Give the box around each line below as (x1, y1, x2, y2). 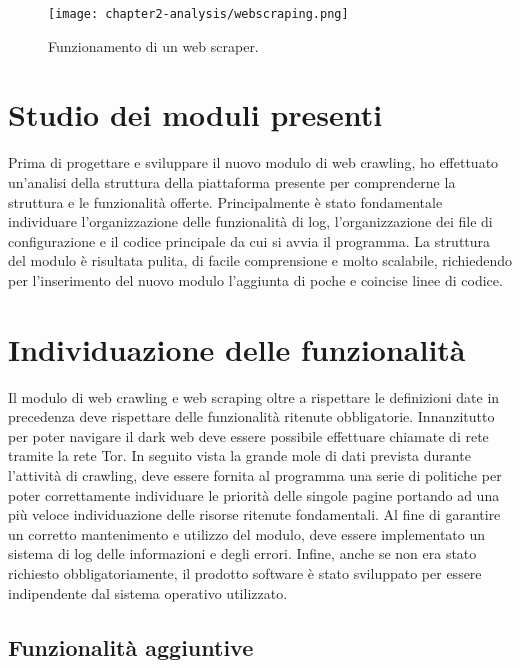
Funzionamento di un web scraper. (48, 35, 259, 56)
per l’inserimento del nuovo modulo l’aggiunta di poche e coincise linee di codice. (8, 269, 503, 290)
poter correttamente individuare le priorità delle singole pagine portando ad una (8, 484, 500, 505)
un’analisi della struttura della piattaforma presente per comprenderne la (8, 171, 456, 192)
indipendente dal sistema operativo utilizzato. (8, 582, 288, 603)
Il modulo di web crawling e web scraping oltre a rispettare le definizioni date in (8, 386, 500, 407)
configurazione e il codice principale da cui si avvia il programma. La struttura (8, 230, 491, 251)
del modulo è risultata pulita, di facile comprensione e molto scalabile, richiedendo (8, 250, 512, 271)
